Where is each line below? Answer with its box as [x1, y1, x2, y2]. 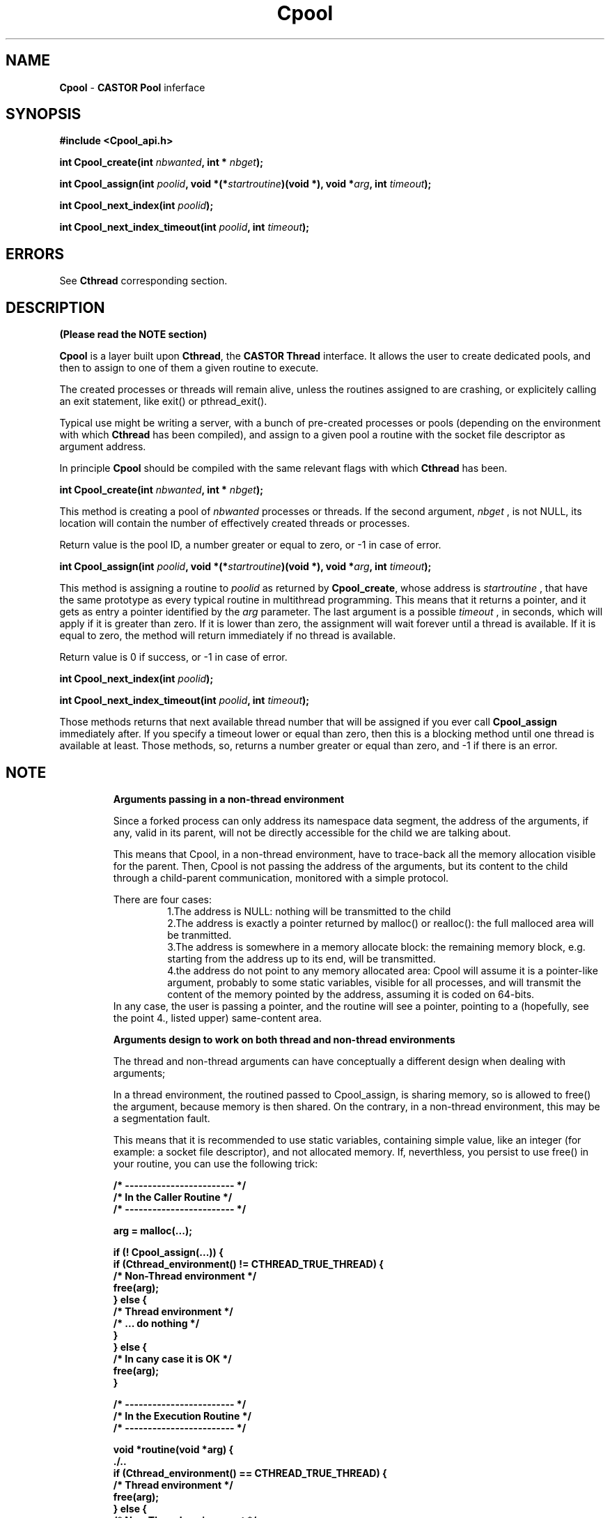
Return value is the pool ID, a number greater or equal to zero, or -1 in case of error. [59, 539, 441, 551]
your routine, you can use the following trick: [113, 1157, 318, 1170]
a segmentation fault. [113, 1112, 210, 1124]
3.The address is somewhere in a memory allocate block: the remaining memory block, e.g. [167, 940, 586, 953]
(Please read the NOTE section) [59, 328, 208, 341]
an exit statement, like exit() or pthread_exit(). [59, 395, 267, 408]
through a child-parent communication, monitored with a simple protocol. [113, 871, 449, 884]
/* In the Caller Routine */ [113, 1190, 233, 1203]
